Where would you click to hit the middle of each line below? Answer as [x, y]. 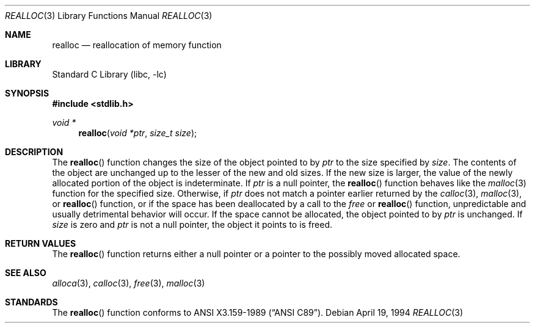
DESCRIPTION [34, 152]
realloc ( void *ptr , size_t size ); [138, 133]
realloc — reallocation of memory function [137, 45]
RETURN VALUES [41, 243]
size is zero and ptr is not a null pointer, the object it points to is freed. [192, 224]
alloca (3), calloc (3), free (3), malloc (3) [129, 283]
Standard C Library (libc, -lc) [109, 74]
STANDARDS [31, 302]
